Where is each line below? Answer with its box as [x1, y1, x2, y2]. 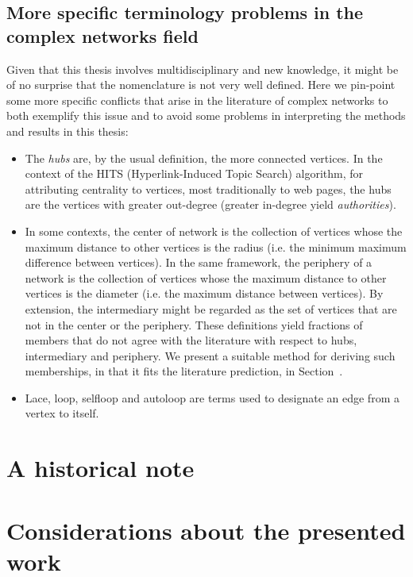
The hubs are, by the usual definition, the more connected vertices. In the [25, 149, 383, 166]
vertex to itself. [25, 405, 99, 421]
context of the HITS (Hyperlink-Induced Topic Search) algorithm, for [25, 165, 364, 182]
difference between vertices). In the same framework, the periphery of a [25, 254, 372, 271]
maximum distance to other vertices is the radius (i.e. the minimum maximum [25, 238, 407, 255]
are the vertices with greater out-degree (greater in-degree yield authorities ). [25, 196, 396, 213]
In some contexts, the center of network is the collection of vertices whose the [25, 222, 403, 239]
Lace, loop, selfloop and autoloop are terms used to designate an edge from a [25, 389, 399, 406]
